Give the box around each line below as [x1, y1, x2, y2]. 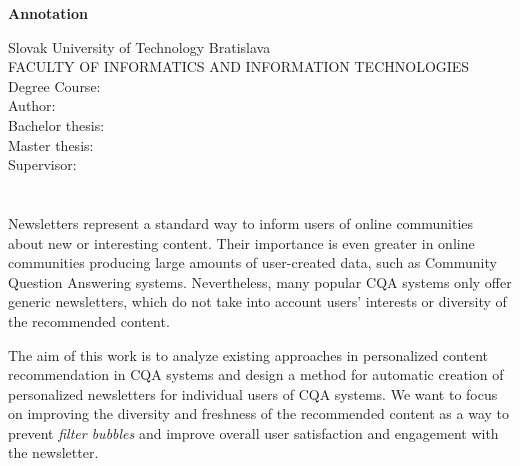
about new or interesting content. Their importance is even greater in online [8, 232, 475, 253]
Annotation [8, 3, 88, 23]
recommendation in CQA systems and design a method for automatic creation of [8, 364, 504, 385]
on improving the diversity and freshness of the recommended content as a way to [8, 403, 510, 424]
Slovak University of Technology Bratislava [8, 36, 271, 57]
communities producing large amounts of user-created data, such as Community [8, 252, 497, 273]
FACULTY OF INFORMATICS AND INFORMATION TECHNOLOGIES [8, 56, 470, 77]
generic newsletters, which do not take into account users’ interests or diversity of [8, 291, 507, 312]
